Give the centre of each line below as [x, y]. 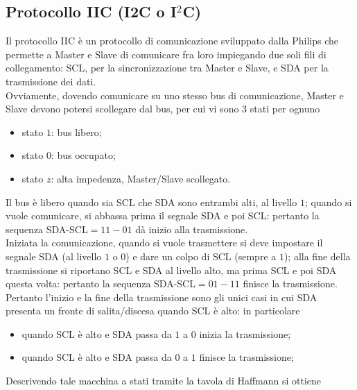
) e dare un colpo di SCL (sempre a [201, 256]
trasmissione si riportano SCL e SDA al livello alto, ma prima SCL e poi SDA [171, 270]
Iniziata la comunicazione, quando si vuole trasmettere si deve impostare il [164, 243]
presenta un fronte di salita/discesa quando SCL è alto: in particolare [153, 311]
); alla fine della [317, 256]
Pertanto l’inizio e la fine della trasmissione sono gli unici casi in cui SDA [162, 297]
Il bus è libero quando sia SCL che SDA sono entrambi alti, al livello [151, 202]
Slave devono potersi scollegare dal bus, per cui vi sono [122, 109]
